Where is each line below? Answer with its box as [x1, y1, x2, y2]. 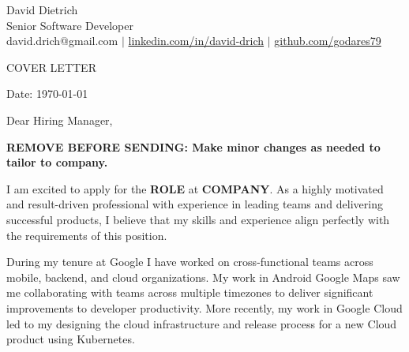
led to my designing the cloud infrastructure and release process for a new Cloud [6, 315, 397, 331]
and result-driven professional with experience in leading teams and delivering [6, 196, 383, 212]
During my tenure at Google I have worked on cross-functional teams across [6, 253, 373, 270]
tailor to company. [6, 154, 108, 170]
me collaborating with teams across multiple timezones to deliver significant [6, 284, 373, 301]
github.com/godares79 [274, 32, 381, 49]
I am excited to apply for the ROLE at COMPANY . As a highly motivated [6, 180, 384, 197]
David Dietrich [6, 2, 78, 17]
